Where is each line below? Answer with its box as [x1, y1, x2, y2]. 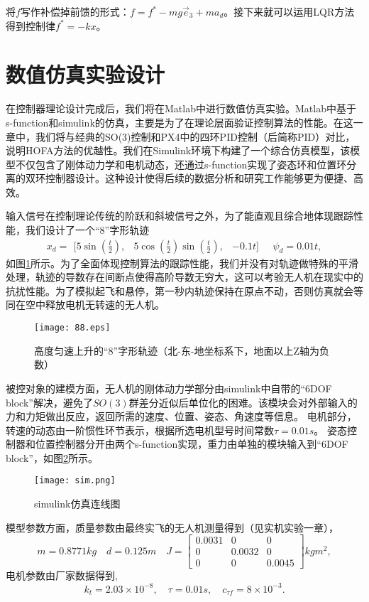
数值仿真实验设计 [6, 60, 165, 89]
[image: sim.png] [34, 475, 116, 486]
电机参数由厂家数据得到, [6, 568, 118, 583]
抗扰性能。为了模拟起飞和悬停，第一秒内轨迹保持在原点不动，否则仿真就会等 [6, 283, 363, 298]
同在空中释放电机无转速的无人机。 [6, 297, 165, 312]
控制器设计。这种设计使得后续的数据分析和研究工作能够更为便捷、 [45, 171, 353, 186]
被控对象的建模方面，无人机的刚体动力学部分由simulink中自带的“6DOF [6, 380, 332, 395]
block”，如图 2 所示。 [6, 450, 98, 465]
